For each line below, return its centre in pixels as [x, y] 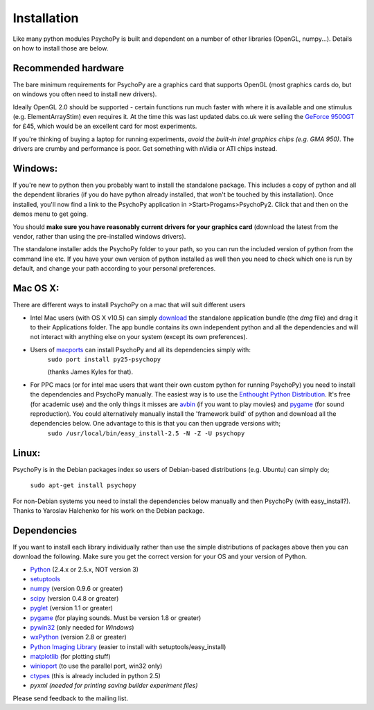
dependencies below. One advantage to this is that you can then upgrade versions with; [155, 424]
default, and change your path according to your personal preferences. [114, 268]
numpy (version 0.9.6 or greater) [77, 589]
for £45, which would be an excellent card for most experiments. [105, 126]
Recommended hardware [69, 68]
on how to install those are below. [61, 48]
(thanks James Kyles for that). [90, 372]
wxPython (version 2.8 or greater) [79, 637]
